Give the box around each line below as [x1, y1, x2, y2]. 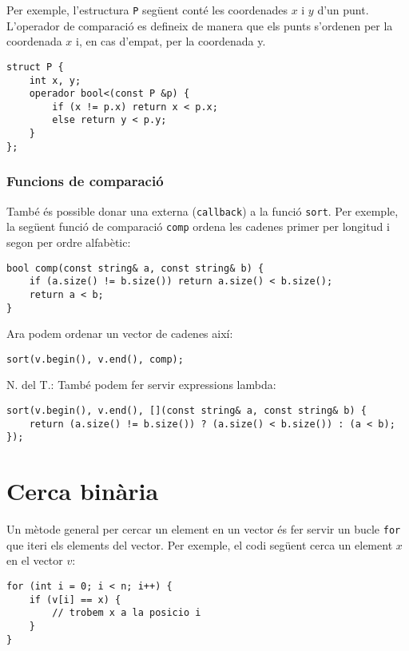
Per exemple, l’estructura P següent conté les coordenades [6, 2, 288, 18]
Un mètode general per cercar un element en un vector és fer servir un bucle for [6, 521, 401, 538]
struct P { [6, 61, 64, 73]
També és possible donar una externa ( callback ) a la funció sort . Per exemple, [6, 202, 399, 219]
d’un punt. [317, 2, 369, 18]
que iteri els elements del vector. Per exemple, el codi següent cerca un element [6, 536, 393, 553]
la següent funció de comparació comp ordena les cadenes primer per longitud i [6, 218, 390, 235]
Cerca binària [6, 474, 159, 507]
